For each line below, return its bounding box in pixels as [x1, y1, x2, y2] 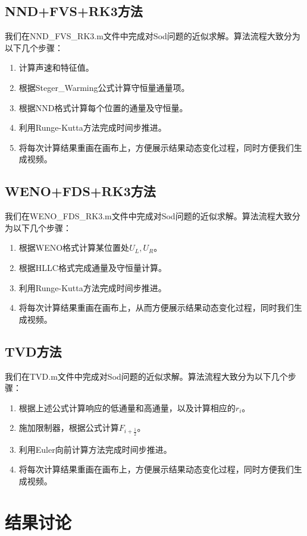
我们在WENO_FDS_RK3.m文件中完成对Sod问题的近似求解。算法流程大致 [5, 210, 292, 222]
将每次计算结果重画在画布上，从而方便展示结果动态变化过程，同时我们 [18, 301, 294, 314]
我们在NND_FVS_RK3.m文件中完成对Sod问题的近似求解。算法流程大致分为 [5, 30, 300, 42]
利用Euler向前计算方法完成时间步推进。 [18, 443, 172, 455]
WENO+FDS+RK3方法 [5, 182, 156, 200]
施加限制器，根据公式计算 [18, 421, 119, 434]
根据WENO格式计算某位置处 [18, 241, 130, 254]
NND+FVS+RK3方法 [5, 2, 143, 20]
